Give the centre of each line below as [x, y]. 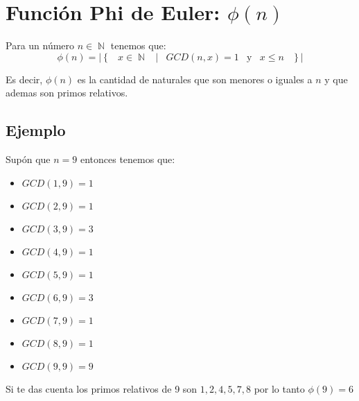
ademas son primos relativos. [67, 93]
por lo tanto [279, 388]
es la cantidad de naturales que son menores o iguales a [195, 79]
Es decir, [24, 79]
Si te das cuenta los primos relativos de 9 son [102, 388]
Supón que [28, 159]
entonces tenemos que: [128, 159]
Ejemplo [36, 130]
